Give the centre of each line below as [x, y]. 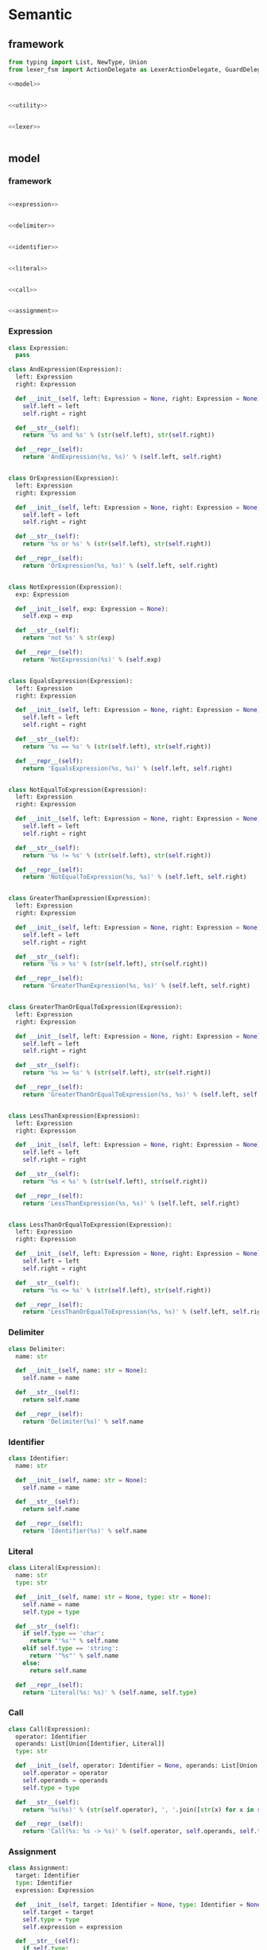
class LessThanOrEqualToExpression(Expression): [90, 1225]
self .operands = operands [66, 1780]
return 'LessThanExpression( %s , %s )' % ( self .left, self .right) [131, 1203]
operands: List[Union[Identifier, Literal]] [90, 1744]
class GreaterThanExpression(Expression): [79, 899]
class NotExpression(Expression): [66, 587]
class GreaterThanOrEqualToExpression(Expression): [95, 1008]
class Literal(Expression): [55, 1568]
